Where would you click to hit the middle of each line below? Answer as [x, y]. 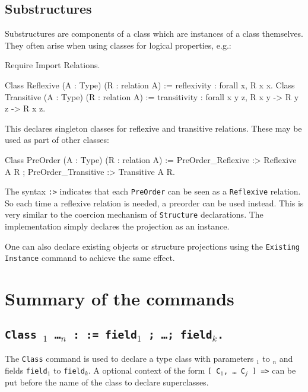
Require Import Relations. [53, 65]
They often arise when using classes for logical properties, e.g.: [118, 45]
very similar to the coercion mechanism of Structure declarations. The [134, 214]
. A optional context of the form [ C [154, 370]
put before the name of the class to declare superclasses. [107, 382]
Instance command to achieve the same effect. [90, 258]
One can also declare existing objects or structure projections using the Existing [152, 246]
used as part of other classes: [57, 140]
